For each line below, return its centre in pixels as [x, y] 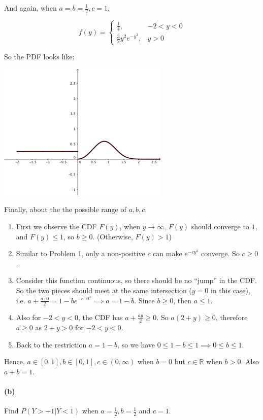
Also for [28, 317]
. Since [144, 300]
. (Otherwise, [113, 236]
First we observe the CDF [56, 226]
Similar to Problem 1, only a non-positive [80, 253]
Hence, [14, 361]
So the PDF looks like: [39, 57]
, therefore [232, 317]
